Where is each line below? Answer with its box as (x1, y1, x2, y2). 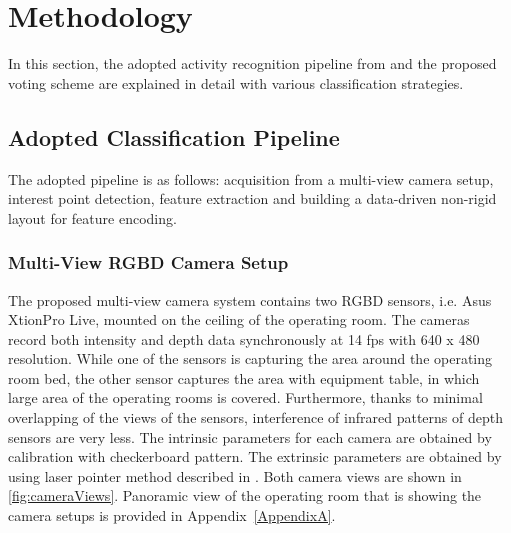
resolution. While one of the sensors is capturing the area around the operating (8, 348, 493, 369)
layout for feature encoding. (8, 207, 177, 228)
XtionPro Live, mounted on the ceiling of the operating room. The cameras (8, 309, 470, 330)
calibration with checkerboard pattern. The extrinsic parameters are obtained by (8, 446, 502, 467)
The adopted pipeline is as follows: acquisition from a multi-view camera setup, (8, 168, 494, 189)
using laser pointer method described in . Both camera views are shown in (8, 465, 462, 486)
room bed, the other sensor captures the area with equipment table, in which (8, 367, 480, 388)
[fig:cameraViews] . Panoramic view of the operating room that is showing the (8, 485, 482, 506)
